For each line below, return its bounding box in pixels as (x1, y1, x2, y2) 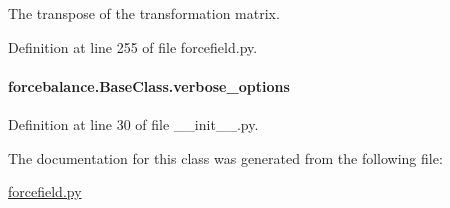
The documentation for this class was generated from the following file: (8, 147, 443, 168)
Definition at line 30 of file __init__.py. (8, 113, 259, 134)
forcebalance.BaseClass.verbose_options (8, 75, 290, 96)
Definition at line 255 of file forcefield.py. (8, 36, 258, 57)
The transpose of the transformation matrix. (8, 3, 280, 23)
